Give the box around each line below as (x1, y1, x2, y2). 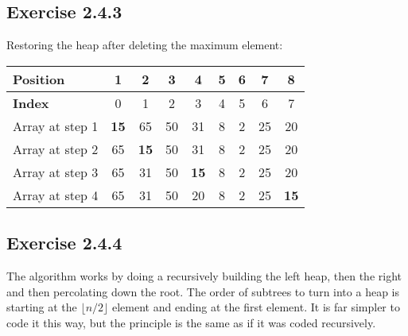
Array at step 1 (13, 116, 99, 135)
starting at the (6, 299, 77, 315)
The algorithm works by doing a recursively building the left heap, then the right (6, 268, 402, 284)
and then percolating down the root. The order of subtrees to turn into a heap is (6, 283, 399, 299)
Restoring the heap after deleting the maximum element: (6, 37, 283, 53)
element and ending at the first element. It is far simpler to (111, 299, 400, 315)
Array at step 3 (13, 162, 99, 181)
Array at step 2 (13, 139, 99, 158)
